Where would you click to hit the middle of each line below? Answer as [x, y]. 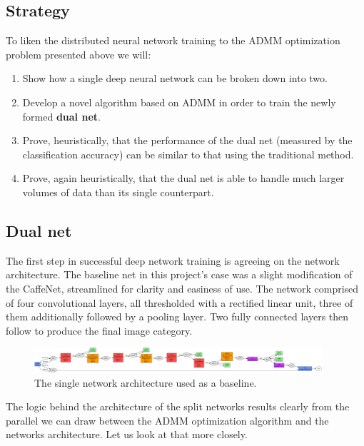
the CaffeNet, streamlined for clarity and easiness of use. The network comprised [182, 288]
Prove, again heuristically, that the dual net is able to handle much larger [183, 178]
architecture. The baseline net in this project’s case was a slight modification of [179, 274]
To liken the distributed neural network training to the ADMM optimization [173, 40]
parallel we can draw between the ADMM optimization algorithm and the [167, 420]
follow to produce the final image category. [99, 330]
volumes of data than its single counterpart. [118, 192]
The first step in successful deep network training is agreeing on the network [173, 260]
